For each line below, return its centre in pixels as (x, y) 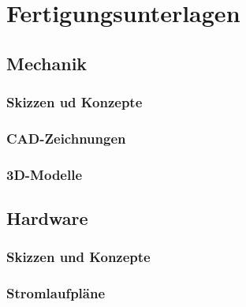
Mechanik (47, 63)
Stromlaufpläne (56, 293)
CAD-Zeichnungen (66, 138)
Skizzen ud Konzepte (75, 102)
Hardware (47, 218)
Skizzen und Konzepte (78, 257)
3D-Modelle (45, 174)
